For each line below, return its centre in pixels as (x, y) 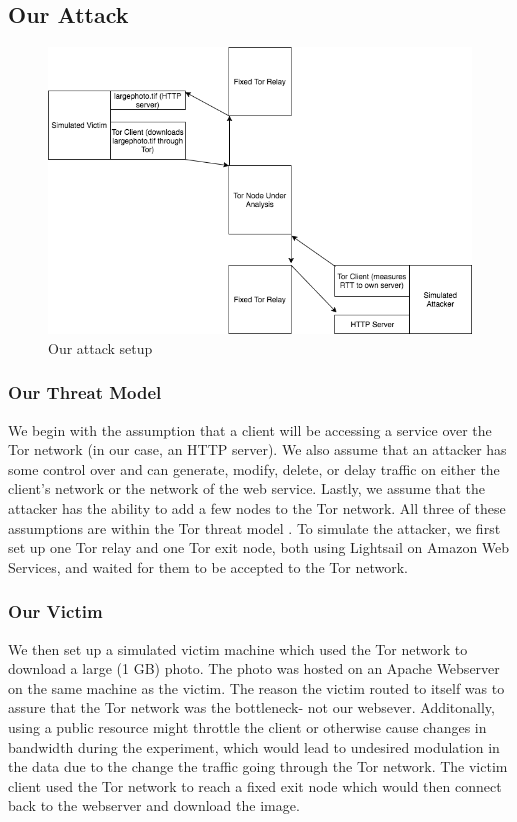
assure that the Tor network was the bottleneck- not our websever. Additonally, (251, 707)
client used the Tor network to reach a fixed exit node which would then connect (255, 785)
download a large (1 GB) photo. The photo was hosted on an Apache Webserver (254, 668)
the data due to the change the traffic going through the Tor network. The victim (258, 766)
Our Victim (55, 611)
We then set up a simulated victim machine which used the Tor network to (238, 648)
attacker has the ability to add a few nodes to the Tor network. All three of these (257, 508)
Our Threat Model (85, 392)
